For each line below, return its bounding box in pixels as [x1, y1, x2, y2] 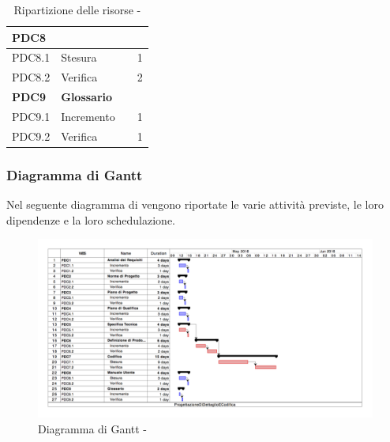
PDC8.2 [12, 69, 51, 85]
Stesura [61, 49, 97, 66]
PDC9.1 [12, 108, 51, 124]
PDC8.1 [12, 49, 51, 66]
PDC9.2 [12, 127, 51, 144]
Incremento [61, 108, 115, 124]
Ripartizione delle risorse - [13, 2, 141, 17]
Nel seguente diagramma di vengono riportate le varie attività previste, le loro [6, 196, 384, 213]
